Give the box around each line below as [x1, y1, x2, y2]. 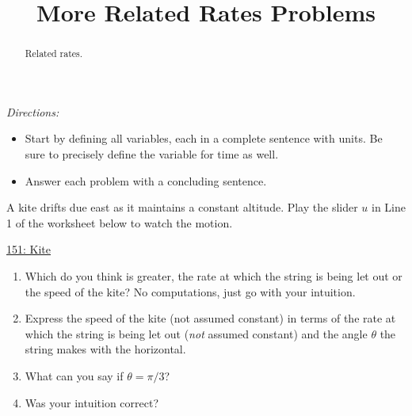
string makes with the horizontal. [25, 341, 186, 357]
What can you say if [25, 367, 124, 384]
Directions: [6, 103, 59, 120]
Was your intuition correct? [25, 394, 159, 410]
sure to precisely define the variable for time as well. [25, 146, 279, 162]
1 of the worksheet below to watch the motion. [6, 214, 233, 231]
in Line [372, 199, 406, 216]
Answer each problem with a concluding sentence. [25, 172, 267, 189]
